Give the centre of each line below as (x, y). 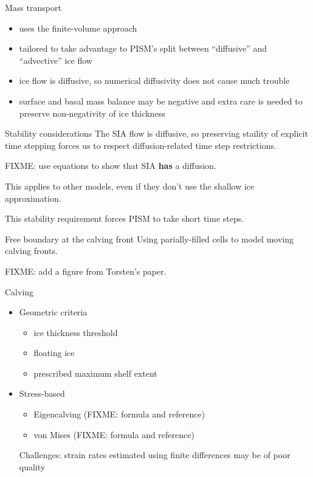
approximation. (33, 198)
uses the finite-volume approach (78, 28)
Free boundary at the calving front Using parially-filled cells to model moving (149, 238)
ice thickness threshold (76, 332)
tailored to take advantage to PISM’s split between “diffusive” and (143, 48)
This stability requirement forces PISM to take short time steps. (125, 218)
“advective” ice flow (56, 60)
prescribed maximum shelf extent (95, 373)
